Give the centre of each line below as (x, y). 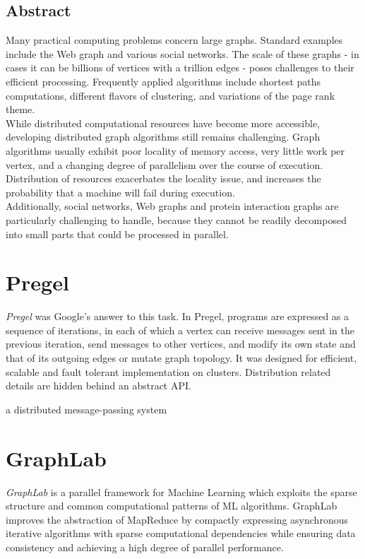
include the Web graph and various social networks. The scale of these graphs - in (182, 53)
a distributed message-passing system (86, 409)
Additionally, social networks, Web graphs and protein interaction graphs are (172, 206)
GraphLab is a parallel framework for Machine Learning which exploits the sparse (181, 492)
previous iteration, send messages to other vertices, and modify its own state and (181, 344)
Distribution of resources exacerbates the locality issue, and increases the (163, 178)
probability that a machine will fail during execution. (120, 192)
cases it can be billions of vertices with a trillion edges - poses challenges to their (180, 67)
